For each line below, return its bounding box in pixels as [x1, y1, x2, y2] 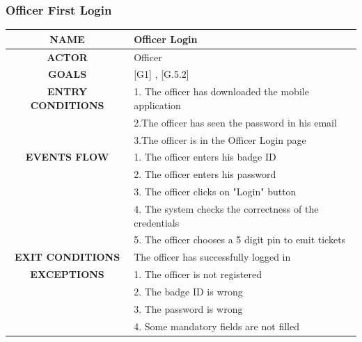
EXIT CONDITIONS [15, 250, 120, 264]
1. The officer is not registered [134, 267, 262, 282]
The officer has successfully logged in [134, 250, 291, 264]
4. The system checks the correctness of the [134, 201, 319, 215]
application [134, 97, 181, 112]
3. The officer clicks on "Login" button [134, 184, 297, 199]
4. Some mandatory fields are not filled [134, 318, 299, 333]
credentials [134, 215, 180, 229]
